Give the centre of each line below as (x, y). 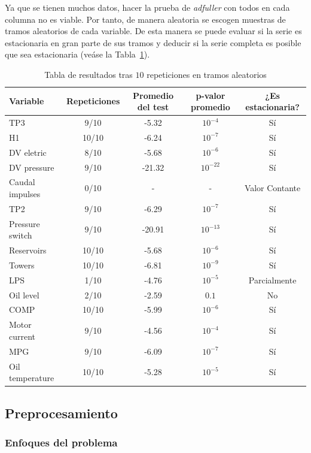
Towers (22, 265)
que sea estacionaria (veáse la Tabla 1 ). (77, 54)
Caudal (22, 182)
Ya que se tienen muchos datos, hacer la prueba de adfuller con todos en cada (147, 7)
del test (153, 107)
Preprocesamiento (61, 413)
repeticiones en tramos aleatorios (207, 74)
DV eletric (28, 152)
